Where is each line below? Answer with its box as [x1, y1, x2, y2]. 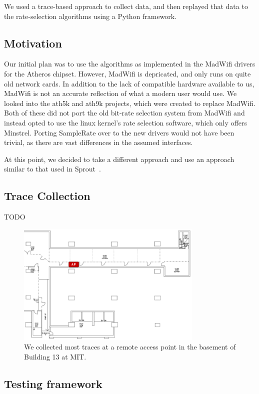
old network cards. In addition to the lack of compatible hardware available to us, [4, 78, 254, 88]
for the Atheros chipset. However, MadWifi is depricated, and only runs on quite [4, 68, 251, 78]
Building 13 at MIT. [24, 351, 86, 361]
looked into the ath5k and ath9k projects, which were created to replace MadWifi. [4, 97, 255, 108]
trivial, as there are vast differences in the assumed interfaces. [4, 137, 193, 147]
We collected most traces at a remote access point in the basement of [24, 341, 236, 352]
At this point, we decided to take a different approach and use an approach [4, 153, 234, 164]
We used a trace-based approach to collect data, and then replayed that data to [4, 1, 248, 11]
